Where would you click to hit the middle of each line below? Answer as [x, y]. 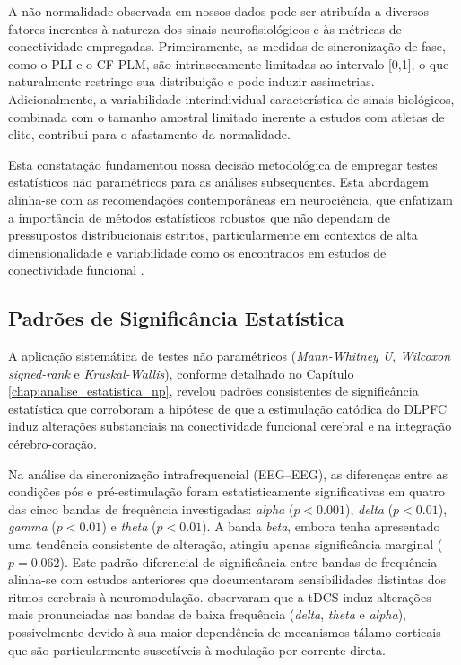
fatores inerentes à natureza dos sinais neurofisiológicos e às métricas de [205, 28]
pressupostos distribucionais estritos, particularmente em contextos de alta [213, 235]
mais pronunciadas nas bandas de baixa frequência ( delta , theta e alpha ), [207, 614]
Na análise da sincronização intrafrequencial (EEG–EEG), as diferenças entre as [228, 473]
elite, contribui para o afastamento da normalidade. [149, 134]
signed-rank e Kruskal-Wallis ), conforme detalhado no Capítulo [181, 373]
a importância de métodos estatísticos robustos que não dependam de [199, 217]
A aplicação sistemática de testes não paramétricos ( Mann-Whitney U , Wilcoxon [230, 356]
